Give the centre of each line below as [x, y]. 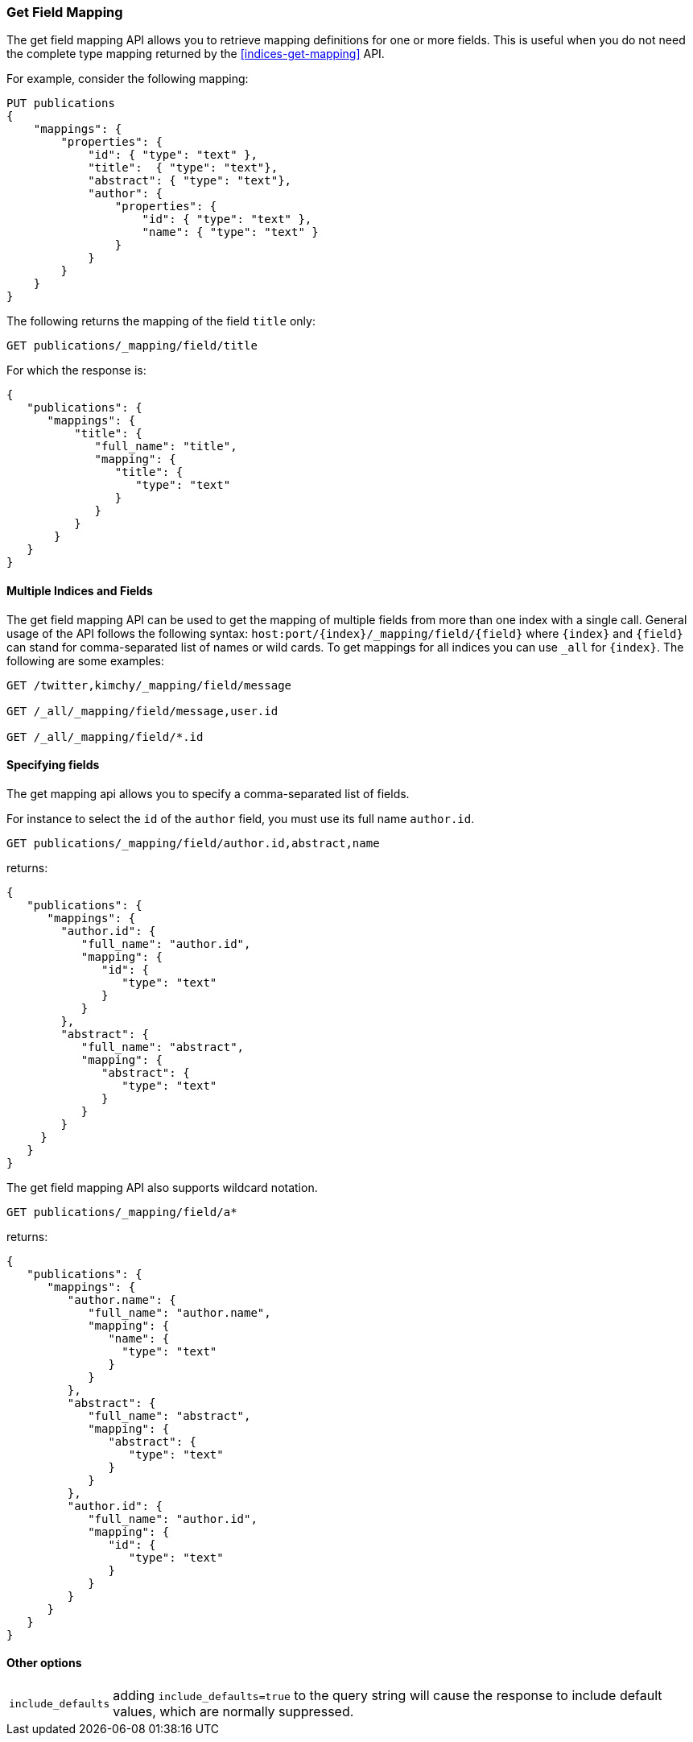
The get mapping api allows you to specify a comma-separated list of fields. [208, 793]
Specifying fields [53, 765]
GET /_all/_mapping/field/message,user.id [142, 711]
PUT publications [61, 103]
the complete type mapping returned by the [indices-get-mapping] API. [196, 54]
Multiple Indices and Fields [80, 590]
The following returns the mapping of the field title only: [161, 321]
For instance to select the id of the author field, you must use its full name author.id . [241, 818]
